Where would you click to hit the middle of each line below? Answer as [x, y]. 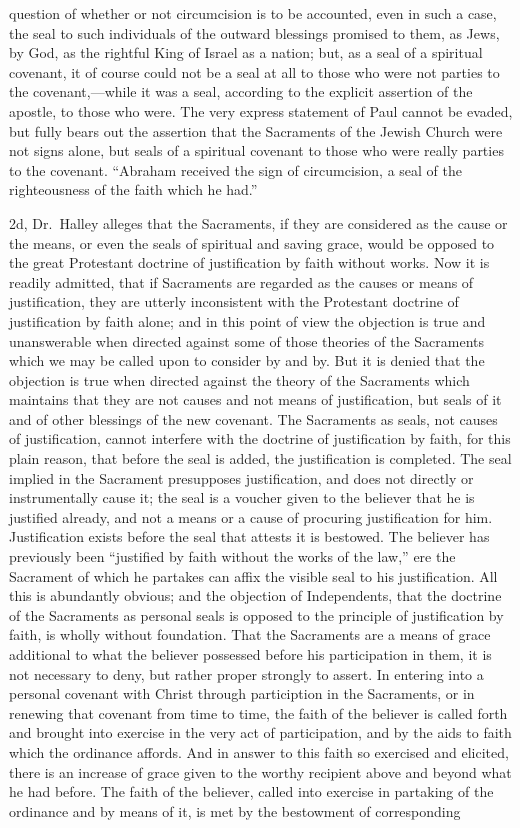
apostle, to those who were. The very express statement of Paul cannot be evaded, [261, 110]
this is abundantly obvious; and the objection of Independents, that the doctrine [255, 595]
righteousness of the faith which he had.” [133, 189]
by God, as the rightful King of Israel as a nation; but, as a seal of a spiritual [246, 52]
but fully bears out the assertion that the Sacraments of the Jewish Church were [256, 130]
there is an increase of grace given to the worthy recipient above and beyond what [260, 771]
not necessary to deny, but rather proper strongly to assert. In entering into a [246, 673]
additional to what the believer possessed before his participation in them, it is [250, 654]
